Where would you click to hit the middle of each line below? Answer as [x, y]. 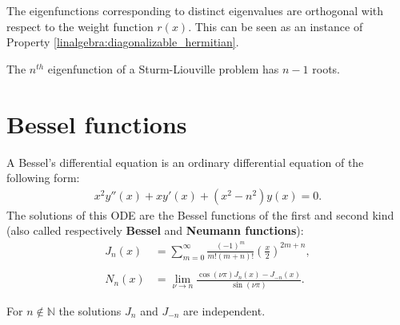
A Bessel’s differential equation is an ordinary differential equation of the [185, 162]
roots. [326, 68]
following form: [43, 178]
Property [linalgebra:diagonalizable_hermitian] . [123, 42]
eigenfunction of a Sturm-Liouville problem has [163, 68]
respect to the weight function [80, 26]
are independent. [224, 310]
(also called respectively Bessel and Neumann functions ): [155, 230]
